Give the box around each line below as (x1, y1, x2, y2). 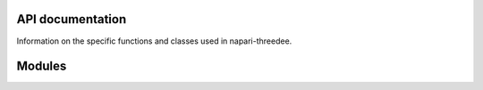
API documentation (16, 12, 127, 27)
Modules (16, 59, 67, 74)
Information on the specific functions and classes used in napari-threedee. (16, 36, 292, 46)
